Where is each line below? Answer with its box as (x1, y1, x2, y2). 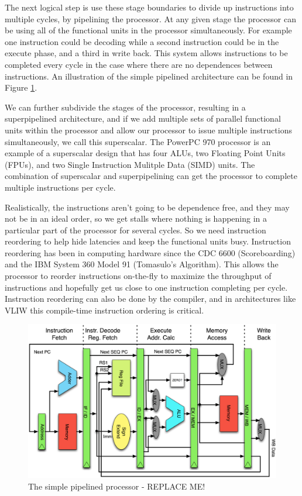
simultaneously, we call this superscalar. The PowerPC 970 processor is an (5, 135, 271, 147)
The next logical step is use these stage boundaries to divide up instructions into (5, 1, 294, 13)
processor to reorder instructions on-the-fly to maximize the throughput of (5, 270, 272, 282)
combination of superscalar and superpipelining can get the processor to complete (5, 170, 297, 182)
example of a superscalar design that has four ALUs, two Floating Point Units (5, 147, 286, 159)
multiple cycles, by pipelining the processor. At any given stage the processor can (5, 12, 296, 25)
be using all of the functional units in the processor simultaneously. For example (5, 24, 292, 36)
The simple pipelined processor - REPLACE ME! (28, 480, 205, 492)
